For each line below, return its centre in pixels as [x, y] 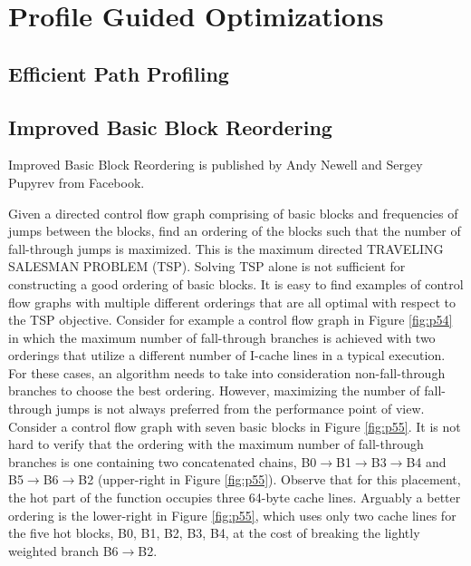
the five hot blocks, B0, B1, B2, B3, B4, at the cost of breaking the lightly [214, 533]
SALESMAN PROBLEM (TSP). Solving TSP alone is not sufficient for [207, 266]
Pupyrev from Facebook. [77, 182]
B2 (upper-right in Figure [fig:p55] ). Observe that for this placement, [269, 479]
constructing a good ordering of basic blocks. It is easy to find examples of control [236, 283]
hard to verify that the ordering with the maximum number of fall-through [216, 444]
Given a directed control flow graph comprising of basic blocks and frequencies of [233, 213]
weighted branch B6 [63, 550]
